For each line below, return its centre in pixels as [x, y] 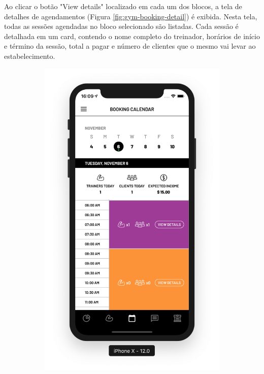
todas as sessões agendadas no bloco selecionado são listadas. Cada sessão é [121, 26]
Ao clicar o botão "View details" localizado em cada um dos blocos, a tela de [123, 6]
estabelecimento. [30, 56]
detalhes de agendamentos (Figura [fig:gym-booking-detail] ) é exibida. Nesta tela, [131, 16]
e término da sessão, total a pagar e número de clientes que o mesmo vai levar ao [130, 46]
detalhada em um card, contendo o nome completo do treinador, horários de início [132, 36]
